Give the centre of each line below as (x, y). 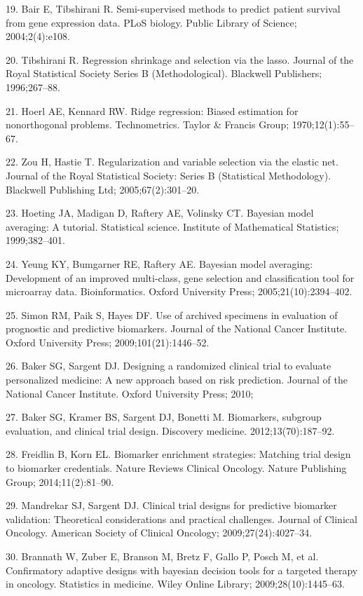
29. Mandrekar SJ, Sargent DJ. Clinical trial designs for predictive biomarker (171, 505)
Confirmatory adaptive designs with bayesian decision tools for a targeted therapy (182, 570)
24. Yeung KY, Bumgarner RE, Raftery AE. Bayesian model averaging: (159, 263)
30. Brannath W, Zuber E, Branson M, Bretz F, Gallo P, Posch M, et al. (162, 556)
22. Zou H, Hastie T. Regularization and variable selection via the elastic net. (172, 162)
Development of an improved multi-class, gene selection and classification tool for (180, 277)
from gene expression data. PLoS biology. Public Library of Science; (151, 22)
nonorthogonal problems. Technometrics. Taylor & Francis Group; (148, 124)
